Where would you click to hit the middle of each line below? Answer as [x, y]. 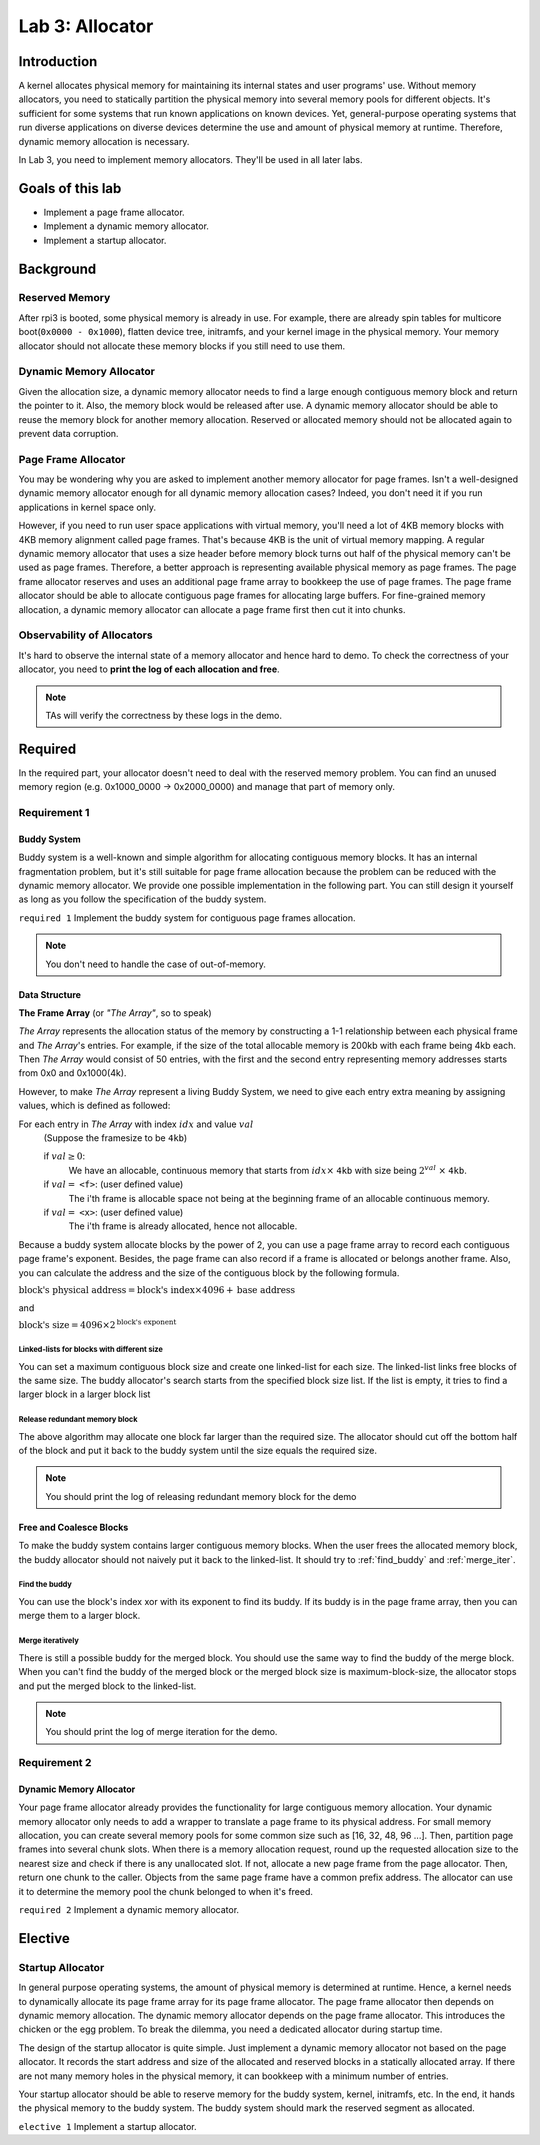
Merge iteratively [49, 1641]
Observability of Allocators [86, 635]
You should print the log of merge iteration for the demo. [161, 1732]
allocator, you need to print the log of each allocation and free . [149, 669]
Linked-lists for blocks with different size [91, 1349]
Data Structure [50, 994]
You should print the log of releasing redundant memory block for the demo [201, 1496]
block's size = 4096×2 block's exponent [97, 1324]
